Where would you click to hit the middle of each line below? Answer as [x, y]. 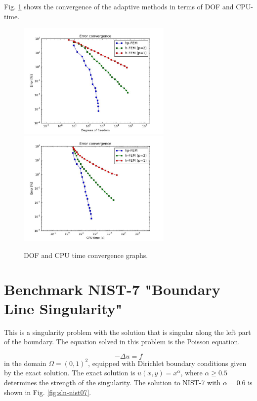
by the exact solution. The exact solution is [70, 373]
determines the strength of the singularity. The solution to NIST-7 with [112, 383]
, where [192, 373]
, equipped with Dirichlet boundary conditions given [167, 363]
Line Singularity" [63, 308]
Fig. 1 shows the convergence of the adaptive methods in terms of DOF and [119, 6]
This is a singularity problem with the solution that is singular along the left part [128, 332]
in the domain [25, 363]
